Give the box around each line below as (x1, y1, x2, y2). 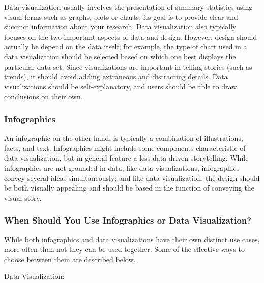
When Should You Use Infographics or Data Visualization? (4, 214, 252, 227)
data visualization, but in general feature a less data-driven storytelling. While (4, 152, 249, 163)
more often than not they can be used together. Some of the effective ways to (4, 244, 245, 255)
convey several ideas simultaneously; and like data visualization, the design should (4, 172, 260, 183)
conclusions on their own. (4, 91, 83, 102)
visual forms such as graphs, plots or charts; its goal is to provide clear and (4, 11, 238, 22)
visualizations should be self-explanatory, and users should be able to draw (4, 81, 237, 91)
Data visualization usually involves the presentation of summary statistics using (4, 2, 253, 12)
